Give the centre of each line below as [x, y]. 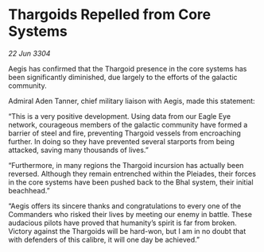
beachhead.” [29, 190]
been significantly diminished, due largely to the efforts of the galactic [123, 77]
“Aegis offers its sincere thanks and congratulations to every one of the [125, 206]
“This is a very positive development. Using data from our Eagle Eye [120, 116]
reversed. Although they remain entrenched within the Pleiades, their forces [132, 174]
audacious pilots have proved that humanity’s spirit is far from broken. [122, 223]
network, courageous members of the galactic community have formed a [128, 124]
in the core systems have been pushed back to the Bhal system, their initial [131, 182]
